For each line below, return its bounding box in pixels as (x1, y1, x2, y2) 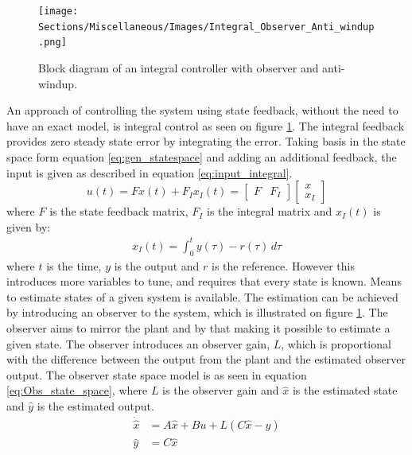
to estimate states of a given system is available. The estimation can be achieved (6, 288, 398, 305)
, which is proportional (281, 335, 391, 352)
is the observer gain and (162, 382, 279, 399)
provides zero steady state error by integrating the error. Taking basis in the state (6, 133, 406, 150)
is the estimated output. (37, 397, 154, 414)
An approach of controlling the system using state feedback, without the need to (6, 102, 398, 119)
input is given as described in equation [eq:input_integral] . (6, 164, 293, 181)
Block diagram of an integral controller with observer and (38, 59, 319, 76)
